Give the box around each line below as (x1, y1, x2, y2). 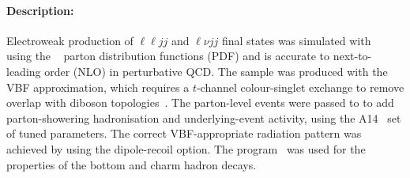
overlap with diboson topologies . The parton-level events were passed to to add (6, 94, 394, 111)
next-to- (333, 47, 372, 64)
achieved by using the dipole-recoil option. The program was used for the (6, 140, 366, 157)
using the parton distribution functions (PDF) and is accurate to (6, 47, 330, 64)
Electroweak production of (6, 32, 134, 48)
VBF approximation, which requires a (6, 78, 190, 95)
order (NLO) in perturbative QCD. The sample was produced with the (44, 62, 388, 79)
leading (6, 62, 41, 79)
